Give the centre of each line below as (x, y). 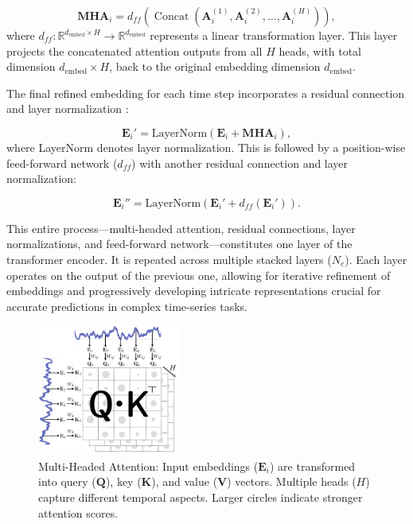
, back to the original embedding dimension (215, 66)
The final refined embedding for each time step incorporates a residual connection (206, 93)
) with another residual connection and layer (240, 163)
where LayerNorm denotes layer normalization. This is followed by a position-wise (206, 147)
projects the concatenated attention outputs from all (134, 50)
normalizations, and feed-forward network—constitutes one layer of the (179, 244)
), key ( (123, 481)
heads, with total (320, 50)
